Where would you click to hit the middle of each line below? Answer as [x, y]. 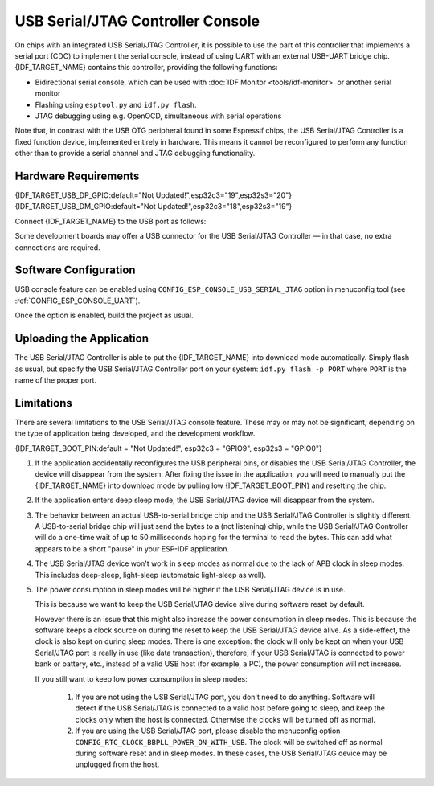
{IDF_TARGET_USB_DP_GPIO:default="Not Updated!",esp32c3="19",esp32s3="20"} [154, 195]
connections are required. [57, 247]
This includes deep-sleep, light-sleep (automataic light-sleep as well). [151, 575]
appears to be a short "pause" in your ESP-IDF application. [132, 549]
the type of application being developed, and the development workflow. [135, 433]
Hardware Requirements [77, 176]
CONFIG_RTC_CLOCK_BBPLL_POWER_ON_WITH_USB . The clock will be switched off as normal [229, 742]
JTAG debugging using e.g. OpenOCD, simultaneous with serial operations [158, 116]
